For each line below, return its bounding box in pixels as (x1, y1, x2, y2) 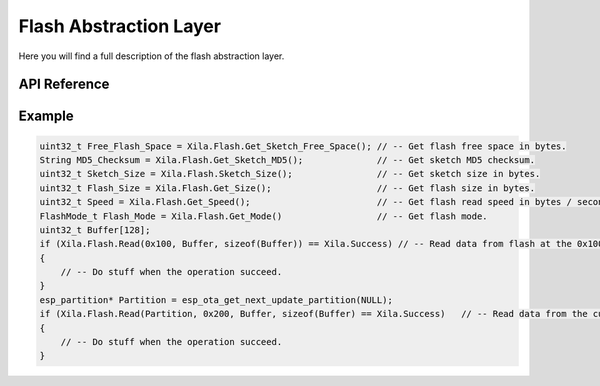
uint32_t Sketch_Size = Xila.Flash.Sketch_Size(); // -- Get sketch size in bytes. (39, 168, 541, 180)
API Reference (18, 76, 110, 93)
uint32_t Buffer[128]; (39, 224, 151, 235)
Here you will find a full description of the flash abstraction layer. (18, 50, 285, 62)
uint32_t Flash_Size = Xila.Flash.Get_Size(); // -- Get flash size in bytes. (39, 182, 535, 194)
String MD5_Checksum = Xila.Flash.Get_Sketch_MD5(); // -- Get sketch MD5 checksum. (39, 154, 535, 165)
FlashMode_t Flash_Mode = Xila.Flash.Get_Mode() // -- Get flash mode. (39, 210, 489, 222)
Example (18, 108, 74, 125)
